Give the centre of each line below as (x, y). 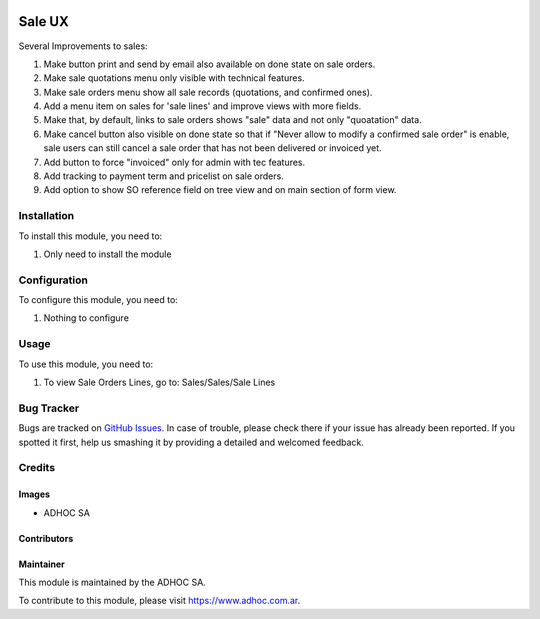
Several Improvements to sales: (83, 46)
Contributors (46, 538)
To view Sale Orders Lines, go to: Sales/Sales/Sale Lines (159, 382)
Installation (46, 216)
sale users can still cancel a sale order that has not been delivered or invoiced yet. (212, 148)
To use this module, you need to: (86, 364)
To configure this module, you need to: (98, 300)
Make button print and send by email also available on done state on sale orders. (209, 64)
